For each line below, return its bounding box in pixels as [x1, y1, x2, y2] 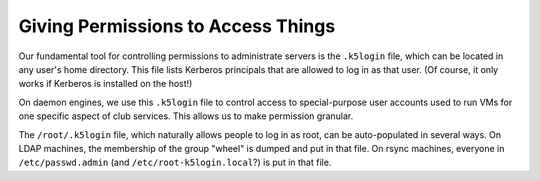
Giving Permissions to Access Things [18, 15, 336, 37]
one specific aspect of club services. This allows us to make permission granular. [18, 110, 354, 122]
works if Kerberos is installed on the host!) [18, 78, 193, 90]
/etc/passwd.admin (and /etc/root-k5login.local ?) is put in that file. [18, 156, 332, 169]
